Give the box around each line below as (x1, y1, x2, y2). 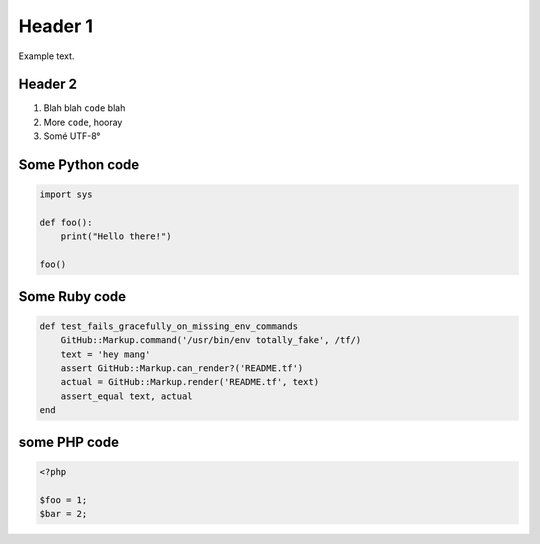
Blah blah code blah (43, 102, 126, 114)
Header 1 (18, 15, 94, 37)
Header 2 (18, 76, 78, 93)
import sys (39, 189, 93, 200)
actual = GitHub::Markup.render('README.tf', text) (60, 376, 320, 388)
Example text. (18, 50, 75, 62)
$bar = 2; (39, 508, 88, 519)
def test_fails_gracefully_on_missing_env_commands (39, 320, 299, 332)
